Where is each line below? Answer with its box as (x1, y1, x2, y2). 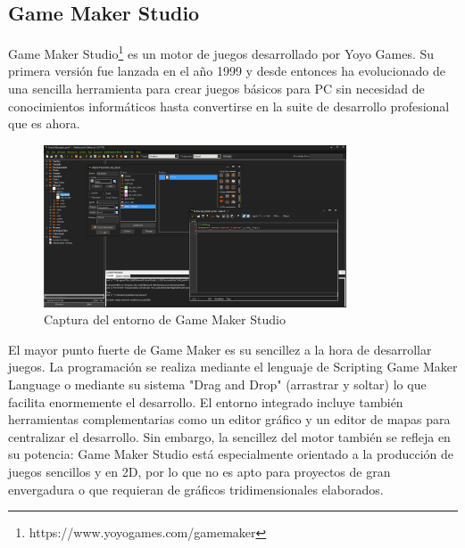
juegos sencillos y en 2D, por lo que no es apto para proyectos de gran (8, 462, 391, 481)
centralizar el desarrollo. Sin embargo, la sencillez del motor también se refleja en (8, 427, 451, 446)
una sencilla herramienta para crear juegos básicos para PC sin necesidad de (8, 79, 425, 98)
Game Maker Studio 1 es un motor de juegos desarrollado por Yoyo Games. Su (8, 42, 435, 62)
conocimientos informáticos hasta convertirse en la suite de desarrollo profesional (8, 96, 450, 115)
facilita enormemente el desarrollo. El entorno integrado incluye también (8, 392, 403, 411)
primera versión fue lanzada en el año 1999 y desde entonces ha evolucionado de (8, 61, 445, 80)
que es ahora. (8, 114, 80, 133)
